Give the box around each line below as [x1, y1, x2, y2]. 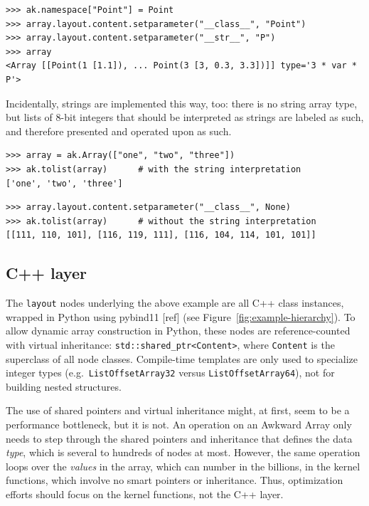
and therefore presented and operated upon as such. [6, 123, 232, 138]
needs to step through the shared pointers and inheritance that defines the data [6, 431, 353, 446]
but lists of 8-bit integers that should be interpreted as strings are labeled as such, [6, 110, 364, 125]
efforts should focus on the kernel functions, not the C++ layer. [6, 487, 284, 502]
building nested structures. [6, 379, 122, 394]
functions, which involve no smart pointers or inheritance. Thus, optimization [6, 473, 343, 487]
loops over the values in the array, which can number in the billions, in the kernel [6, 458, 360, 473]
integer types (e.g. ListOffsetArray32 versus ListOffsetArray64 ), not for [6, 365, 335, 380]
